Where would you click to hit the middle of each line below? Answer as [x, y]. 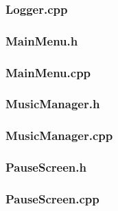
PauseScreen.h [46, 167]
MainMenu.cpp [48, 72]
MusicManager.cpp [59, 135]
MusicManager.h [53, 104]
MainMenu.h [42, 40]
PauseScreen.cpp [52, 198]
